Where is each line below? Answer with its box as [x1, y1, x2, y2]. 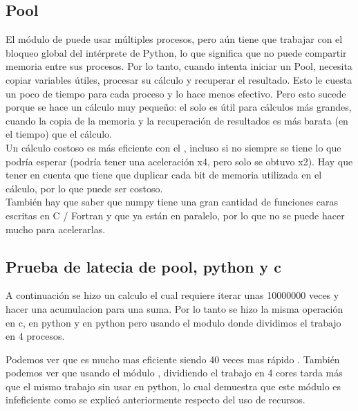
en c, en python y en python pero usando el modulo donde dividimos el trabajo [6, 315, 341, 329]
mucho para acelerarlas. [6, 221, 106, 236]
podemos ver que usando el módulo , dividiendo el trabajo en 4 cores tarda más [6, 365, 343, 380]
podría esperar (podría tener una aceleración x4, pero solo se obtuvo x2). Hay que [6, 154, 353, 168]
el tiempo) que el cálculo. [6, 127, 112, 141]
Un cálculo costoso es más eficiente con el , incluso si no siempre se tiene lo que [6, 140, 341, 154]
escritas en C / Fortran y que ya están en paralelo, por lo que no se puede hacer [6, 208, 345, 222]
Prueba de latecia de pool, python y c [6, 255, 282, 277]
